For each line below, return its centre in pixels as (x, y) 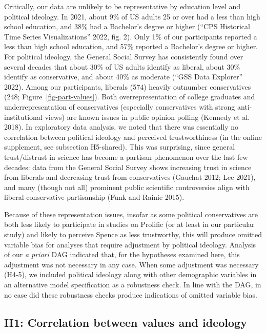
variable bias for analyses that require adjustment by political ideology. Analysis (130, 244)
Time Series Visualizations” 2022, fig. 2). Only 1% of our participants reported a (131, 36)
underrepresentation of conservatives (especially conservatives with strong (120, 106)
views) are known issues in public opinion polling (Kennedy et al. (147, 117)
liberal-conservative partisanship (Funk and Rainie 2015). (94, 197)
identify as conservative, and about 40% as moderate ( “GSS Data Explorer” (124, 77)
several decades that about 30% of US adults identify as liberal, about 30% (122, 66)
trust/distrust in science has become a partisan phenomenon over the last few (126, 157)
